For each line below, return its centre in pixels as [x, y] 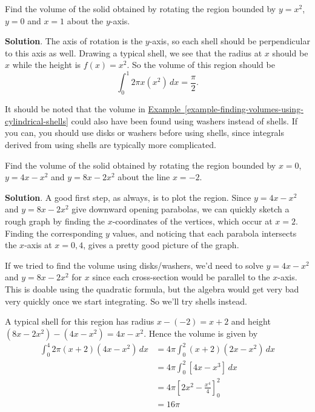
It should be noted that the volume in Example [93, 109]
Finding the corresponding [54, 233]
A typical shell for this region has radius [80, 321]
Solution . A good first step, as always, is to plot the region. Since [128, 197]
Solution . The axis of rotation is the [74, 41]
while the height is [47, 65]
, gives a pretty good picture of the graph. [161, 245]
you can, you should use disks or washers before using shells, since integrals [145, 133]
